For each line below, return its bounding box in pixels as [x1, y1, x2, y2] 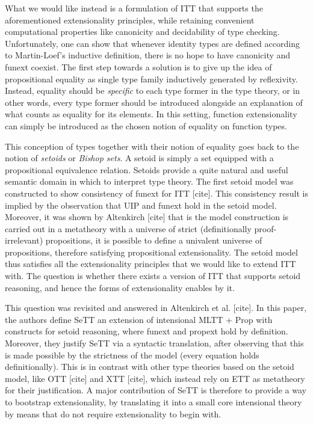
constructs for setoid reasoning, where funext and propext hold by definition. [5, 325, 288, 337]
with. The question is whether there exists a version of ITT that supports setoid [5, 269, 301, 282]
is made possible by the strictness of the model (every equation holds [5, 348, 259, 361]
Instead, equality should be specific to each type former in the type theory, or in [5, 84, 300, 97]
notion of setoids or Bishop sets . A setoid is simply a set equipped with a [5, 152, 274, 164]
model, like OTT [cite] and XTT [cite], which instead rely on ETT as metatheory [5, 372, 305, 384]
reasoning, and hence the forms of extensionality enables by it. [5, 281, 235, 293]
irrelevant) [5, 234, 43, 247]
